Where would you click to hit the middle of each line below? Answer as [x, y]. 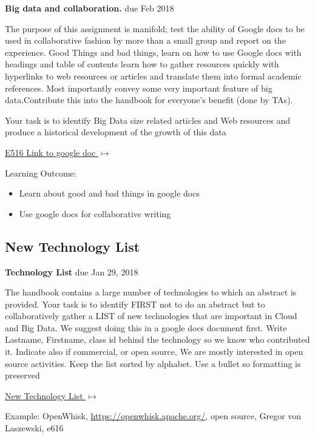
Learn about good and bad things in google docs [109, 193]
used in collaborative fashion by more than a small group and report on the [145, 40]
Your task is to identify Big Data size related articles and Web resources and [148, 120]
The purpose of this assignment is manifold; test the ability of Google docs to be [155, 28]
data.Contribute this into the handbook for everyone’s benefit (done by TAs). [149, 100]
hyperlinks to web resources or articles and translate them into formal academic [153, 76]
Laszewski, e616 [34, 428]
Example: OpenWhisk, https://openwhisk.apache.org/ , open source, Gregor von [153, 416]
